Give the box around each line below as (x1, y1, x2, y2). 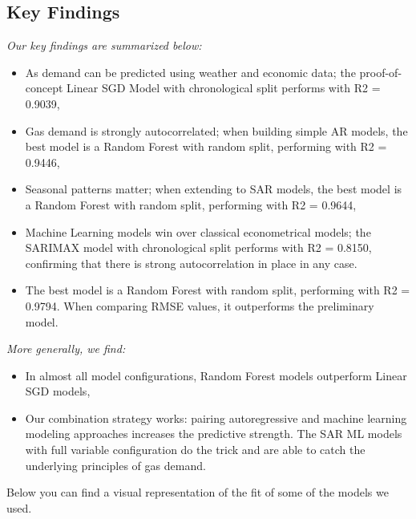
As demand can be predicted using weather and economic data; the (25, 63, 356, 80)
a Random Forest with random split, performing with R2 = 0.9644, (25, 196, 357, 213)
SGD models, (25, 383, 91, 399)
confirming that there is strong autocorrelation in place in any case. (25, 254, 357, 271)
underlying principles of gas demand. (25, 456, 206, 473)
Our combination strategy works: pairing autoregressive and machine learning (25, 409, 407, 426)
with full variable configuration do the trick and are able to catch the (25, 441, 366, 458)
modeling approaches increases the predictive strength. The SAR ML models (25, 425, 402, 442)
